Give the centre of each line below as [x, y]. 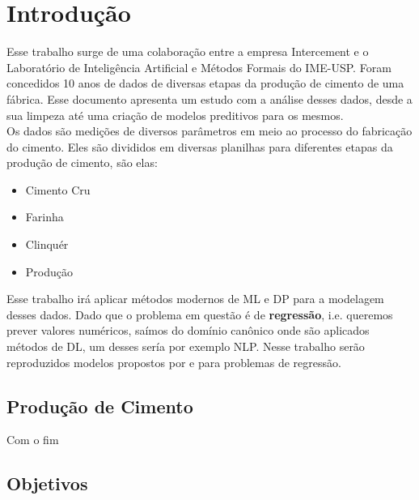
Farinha [44, 217]
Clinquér [47, 244]
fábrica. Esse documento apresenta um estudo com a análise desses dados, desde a [209, 98]
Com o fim [33, 440]
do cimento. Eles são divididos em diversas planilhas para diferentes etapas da [200, 146]
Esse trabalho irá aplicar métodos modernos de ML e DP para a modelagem [195, 299]
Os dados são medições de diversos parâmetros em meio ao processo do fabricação [209, 131]
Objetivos [47, 483]
